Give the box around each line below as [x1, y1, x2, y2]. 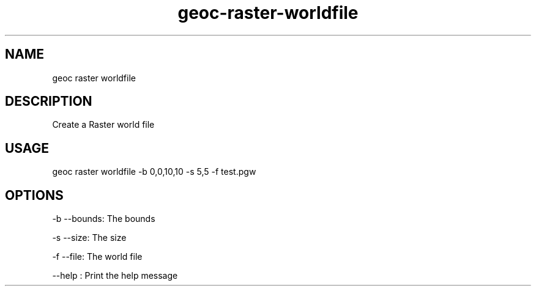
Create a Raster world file [52, 119, 155, 130]
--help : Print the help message [52, 270, 178, 281]
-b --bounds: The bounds [52, 213, 155, 224]
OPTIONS [5, 187, 64, 203]
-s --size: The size [52, 232, 127, 243]
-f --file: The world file [52, 251, 143, 262]
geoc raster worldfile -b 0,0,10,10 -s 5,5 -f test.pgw [52, 166, 256, 177]
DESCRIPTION [5, 94, 92, 109]
